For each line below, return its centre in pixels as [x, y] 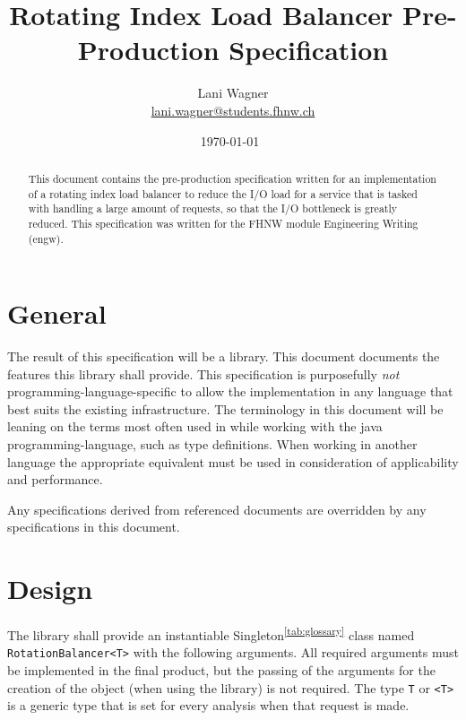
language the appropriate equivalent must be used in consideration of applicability [233, 461]
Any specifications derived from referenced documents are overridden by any [217, 509]
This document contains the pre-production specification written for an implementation [232, 178]
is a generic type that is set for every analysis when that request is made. [208, 705]
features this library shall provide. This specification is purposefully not [203, 373]
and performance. [55, 479]
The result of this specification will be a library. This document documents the [224, 356]
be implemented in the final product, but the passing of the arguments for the [221, 670]
